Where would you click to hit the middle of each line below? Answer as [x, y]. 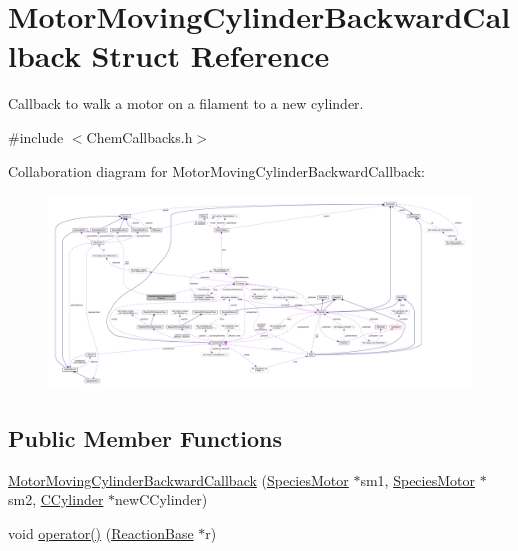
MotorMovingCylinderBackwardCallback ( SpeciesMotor [178, 479]
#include [36, 136]
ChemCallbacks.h [139, 136]
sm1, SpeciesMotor [417, 479]
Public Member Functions [145, 437]
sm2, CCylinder [56, 499]
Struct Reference [210, 55]
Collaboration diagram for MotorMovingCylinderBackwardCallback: [217, 170]
